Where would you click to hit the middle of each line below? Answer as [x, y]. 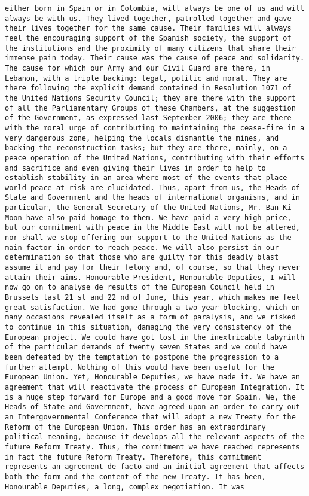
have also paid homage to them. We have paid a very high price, [159, 217]
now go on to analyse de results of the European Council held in [140, 287]
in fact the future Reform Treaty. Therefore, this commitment [133, 457]
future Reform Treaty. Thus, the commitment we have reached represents [152, 447]
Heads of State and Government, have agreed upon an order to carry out [152, 407]
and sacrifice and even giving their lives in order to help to [135, 168]
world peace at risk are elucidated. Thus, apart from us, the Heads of [152, 188]
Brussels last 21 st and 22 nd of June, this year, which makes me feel [152, 298]
